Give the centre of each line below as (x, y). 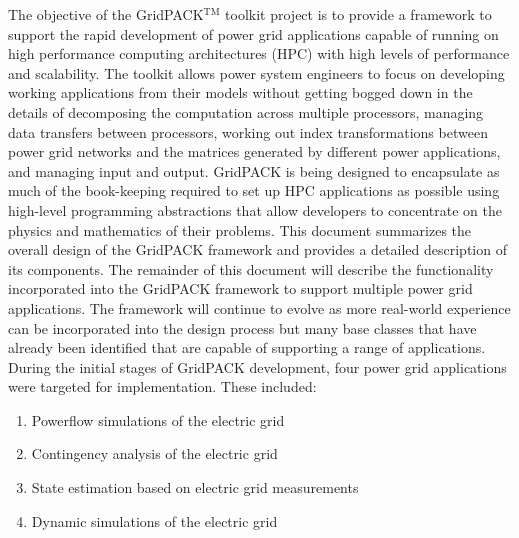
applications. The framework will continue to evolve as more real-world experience (259, 307)
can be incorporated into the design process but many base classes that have (242, 327)
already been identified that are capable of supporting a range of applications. (247, 347)
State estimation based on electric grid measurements (195, 487)
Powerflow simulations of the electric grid (158, 419)
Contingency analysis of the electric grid (154, 453)
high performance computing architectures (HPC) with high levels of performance (259, 53)
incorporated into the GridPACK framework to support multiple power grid (240, 288)
